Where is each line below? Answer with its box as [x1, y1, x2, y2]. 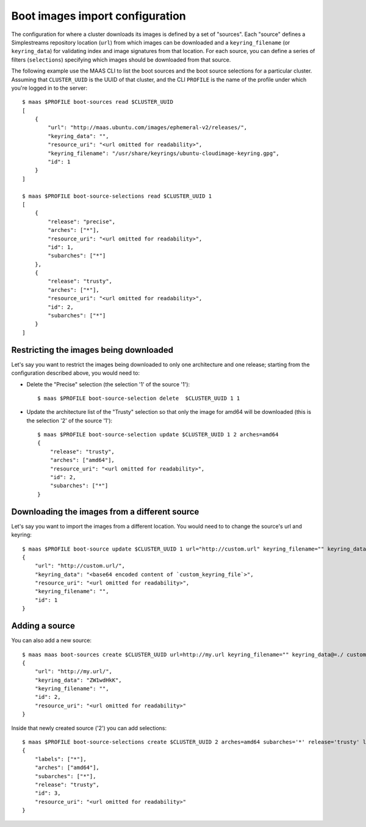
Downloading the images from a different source [11, 507, 199, 517]
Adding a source [11, 621, 76, 631]
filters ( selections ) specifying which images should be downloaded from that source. [11, 56, 231, 63]
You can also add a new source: [11, 637, 91, 644]
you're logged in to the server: [11, 84, 88, 92]
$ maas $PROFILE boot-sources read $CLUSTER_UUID [22, 98, 174, 106]
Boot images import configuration [11, 9, 186, 23]
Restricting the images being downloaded [11, 345, 174, 355]
